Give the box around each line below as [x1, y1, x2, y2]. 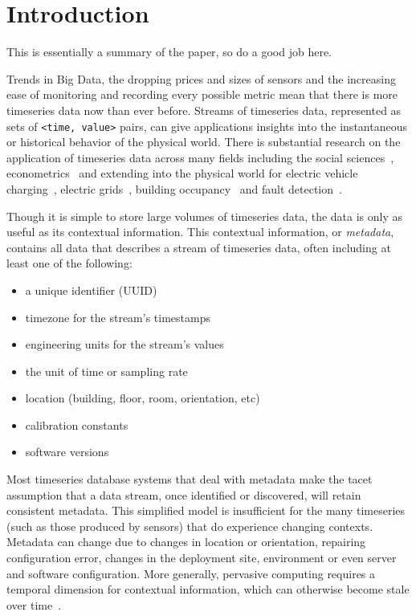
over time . [6, 596, 62, 613]
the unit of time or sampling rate [25, 362, 188, 379]
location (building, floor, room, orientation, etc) [25, 390, 260, 406]
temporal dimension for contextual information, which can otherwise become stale [6, 581, 410, 598]
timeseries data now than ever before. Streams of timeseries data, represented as [6, 101, 402, 118]
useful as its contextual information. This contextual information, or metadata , [6, 223, 394, 240]
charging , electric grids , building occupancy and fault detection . [6, 180, 342, 197]
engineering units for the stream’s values [25, 336, 224, 353]
